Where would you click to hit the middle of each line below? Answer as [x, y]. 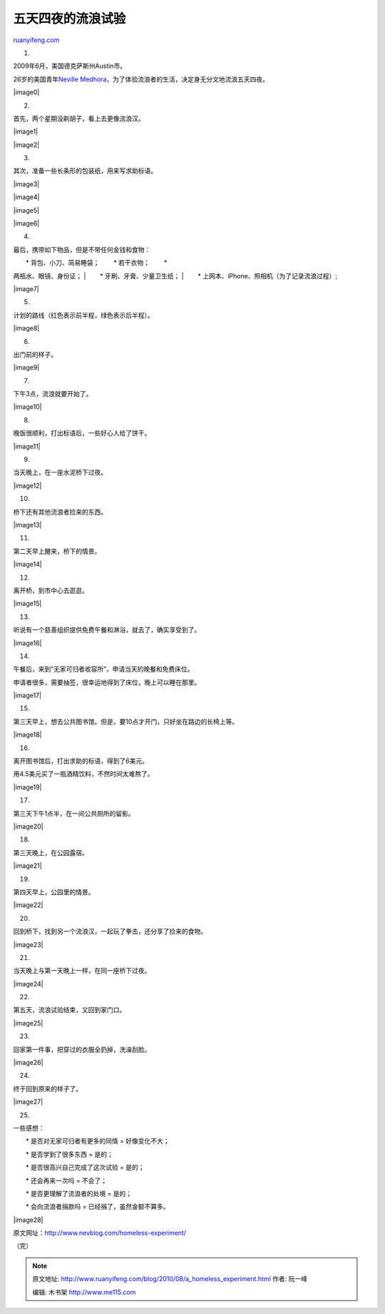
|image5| [26, 210]
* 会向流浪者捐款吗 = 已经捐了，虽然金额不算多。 [98, 1207]
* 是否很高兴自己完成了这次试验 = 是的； [85, 1168]
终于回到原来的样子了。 [47, 1088]
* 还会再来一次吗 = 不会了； [66, 1181]
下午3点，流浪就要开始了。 [53, 394]
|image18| [27, 734]
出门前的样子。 [35, 354]
